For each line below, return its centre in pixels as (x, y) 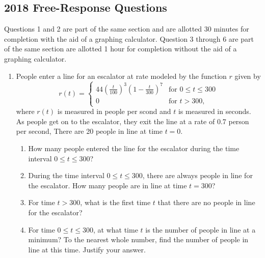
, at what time (115, 229)
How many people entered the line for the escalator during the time (134, 148)
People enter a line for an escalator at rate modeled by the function (121, 76)
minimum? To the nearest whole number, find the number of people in (138, 239)
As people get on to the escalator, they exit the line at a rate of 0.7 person (132, 121)
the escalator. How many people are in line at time (108, 185)
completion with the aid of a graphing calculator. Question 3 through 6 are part (129, 38)
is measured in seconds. (215, 111)
